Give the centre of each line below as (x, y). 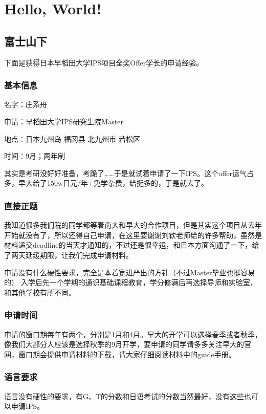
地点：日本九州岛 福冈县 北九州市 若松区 (72, 138)
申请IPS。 (28, 406)
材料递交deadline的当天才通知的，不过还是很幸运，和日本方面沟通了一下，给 (132, 245)
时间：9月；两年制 (35, 156)
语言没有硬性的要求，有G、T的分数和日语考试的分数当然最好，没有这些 (124, 396)
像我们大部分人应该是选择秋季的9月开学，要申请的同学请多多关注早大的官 (128, 344)
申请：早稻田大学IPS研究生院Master (64, 121)
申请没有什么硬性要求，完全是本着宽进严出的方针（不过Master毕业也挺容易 (130, 272)
